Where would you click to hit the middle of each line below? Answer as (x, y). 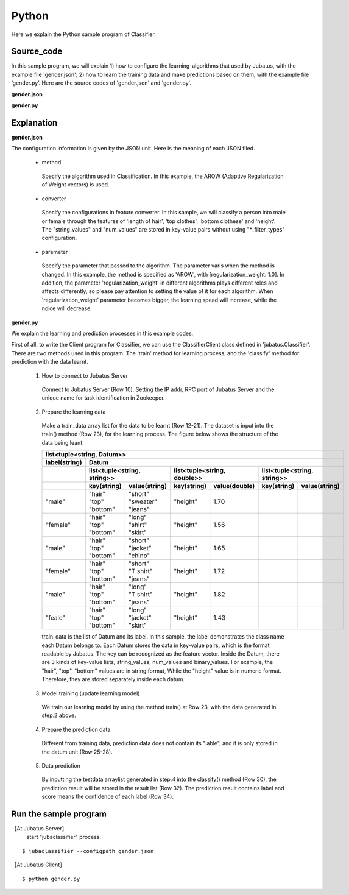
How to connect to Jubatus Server (85, 375)
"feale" (55, 618)
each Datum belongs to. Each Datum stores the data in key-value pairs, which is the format (156, 645)
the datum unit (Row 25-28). (77, 752)
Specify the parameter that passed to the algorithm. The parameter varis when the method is (158, 266)
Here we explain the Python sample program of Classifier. (84, 34)
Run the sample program (59, 814)
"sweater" (143, 501)
